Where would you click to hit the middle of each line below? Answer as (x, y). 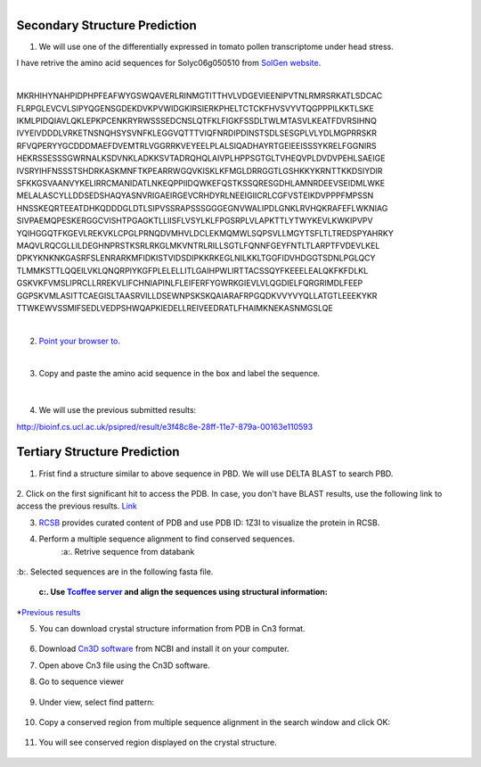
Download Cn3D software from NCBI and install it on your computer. (164, 649)
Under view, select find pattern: (97, 702)
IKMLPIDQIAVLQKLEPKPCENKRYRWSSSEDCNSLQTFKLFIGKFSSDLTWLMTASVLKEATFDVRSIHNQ (197, 121)
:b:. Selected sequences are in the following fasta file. (115, 572)
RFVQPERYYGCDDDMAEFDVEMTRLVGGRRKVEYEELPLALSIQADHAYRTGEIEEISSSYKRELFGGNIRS (197, 145)
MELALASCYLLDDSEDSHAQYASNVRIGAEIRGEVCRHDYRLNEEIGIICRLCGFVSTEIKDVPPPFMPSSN (195, 195)
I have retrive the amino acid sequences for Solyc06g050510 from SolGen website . (169, 63)
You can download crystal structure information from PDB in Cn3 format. (172, 629)
